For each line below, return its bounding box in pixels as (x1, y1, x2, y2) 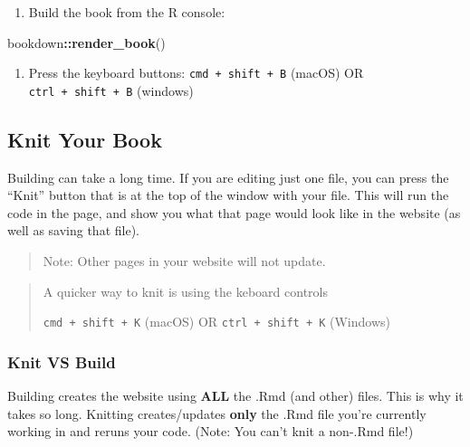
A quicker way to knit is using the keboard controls (43, 281, 328, 300)
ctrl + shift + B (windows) (28, 81, 194, 100)
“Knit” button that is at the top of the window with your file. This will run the (7, 185, 449, 204)
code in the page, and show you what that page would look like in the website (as (7, 203, 461, 222)
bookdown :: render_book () (7, 33, 166, 52)
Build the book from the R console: (28, 3, 225, 21)
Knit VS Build (7, 350, 116, 373)
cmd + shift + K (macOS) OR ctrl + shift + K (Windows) (43, 312, 391, 331)
